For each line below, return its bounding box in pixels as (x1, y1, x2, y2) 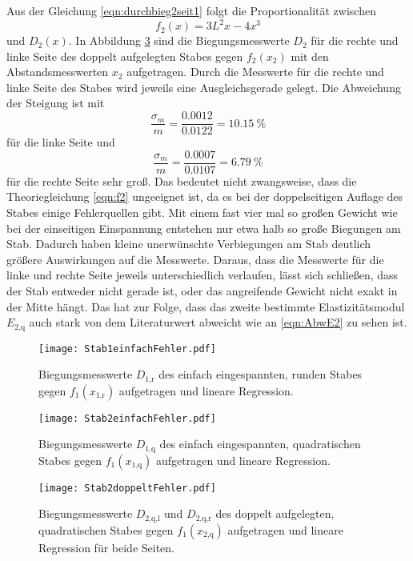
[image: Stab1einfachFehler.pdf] (38, 343, 216, 355)
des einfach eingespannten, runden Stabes (158, 366, 363, 383)
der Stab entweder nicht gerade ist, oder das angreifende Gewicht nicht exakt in (6, 282, 398, 299)
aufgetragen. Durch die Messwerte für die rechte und (126, 63, 384, 80)
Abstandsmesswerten (6, 63, 109, 80)
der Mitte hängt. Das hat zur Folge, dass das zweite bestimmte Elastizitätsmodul (6, 298, 405, 315)
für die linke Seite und (6, 134, 115, 150)
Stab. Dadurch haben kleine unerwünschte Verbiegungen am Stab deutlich (6, 235, 371, 252)
